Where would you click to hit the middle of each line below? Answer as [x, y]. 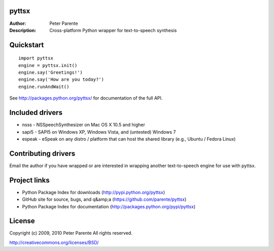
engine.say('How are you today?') [61, 80]
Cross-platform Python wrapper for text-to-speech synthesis [113, 30]
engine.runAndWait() [44, 87]
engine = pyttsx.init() [48, 65]
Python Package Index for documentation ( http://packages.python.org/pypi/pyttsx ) [109, 206]
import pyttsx [36, 58]
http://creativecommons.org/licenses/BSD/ [54, 242]
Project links [30, 180]
